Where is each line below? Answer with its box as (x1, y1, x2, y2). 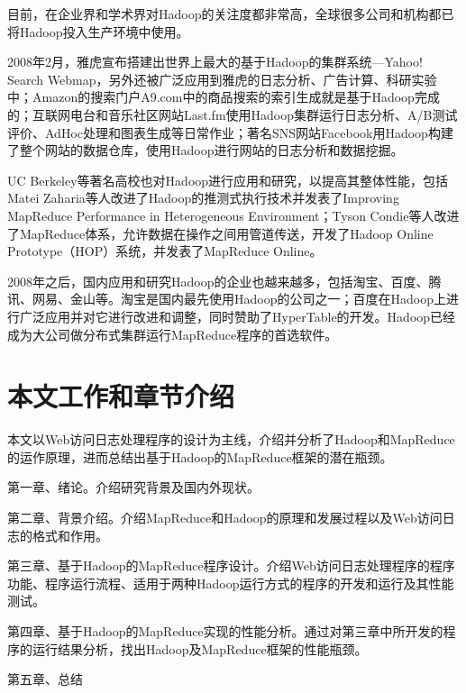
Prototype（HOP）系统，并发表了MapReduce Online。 (7, 242, 323, 260)
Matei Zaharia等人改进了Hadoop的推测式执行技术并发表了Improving (7, 188, 399, 207)
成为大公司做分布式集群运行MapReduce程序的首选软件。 (7, 324, 338, 343)
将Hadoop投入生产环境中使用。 (7, 22, 189, 41)
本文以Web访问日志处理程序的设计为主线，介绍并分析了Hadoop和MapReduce (7, 430, 455, 449)
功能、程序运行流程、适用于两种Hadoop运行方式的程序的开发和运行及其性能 (7, 573, 454, 592)
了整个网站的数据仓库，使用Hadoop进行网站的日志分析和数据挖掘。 (7, 141, 404, 160)
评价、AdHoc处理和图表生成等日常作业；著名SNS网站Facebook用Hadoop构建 (7, 123, 453, 141)
